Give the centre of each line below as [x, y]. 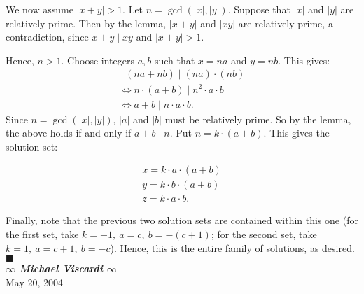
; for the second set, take [264, 234]
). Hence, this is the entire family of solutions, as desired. [232, 247]
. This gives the [296, 133]
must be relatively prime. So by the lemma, [258, 119]
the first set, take [42, 234]
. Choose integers [98, 60]
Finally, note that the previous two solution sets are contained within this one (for [182, 220]
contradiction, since [47, 37]
